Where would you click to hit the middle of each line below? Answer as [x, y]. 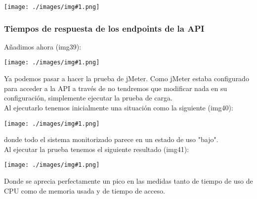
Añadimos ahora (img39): [43, 46]
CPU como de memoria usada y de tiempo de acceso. [85, 190]
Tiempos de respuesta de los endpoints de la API [104, 28]
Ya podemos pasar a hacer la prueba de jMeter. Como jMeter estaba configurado [127, 78]
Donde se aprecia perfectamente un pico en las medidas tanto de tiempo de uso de [128, 181]
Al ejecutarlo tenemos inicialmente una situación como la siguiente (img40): [119, 107]
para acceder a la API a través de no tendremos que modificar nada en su [116, 88]
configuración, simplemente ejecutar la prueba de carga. [88, 98]
